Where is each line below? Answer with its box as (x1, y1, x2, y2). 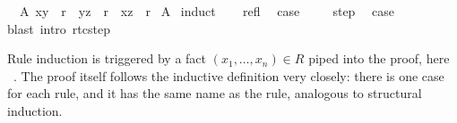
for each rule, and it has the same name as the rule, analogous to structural (7, 84, 422, 102)
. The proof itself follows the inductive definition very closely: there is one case (13, 66, 444, 85)
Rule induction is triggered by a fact (7, 49, 207, 68)
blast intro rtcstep (7, 19, 110, 37)
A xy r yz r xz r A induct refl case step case (19, 2, 395, 20)
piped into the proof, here (308, 49, 450, 68)
